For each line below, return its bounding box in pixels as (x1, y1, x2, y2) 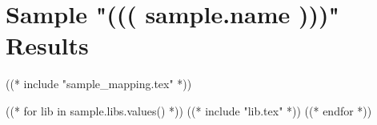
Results (6, 29, 89, 62)
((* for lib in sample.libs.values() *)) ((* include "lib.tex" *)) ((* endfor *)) (6, 102, 372, 119)
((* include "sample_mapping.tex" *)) (6, 75, 192, 92)
